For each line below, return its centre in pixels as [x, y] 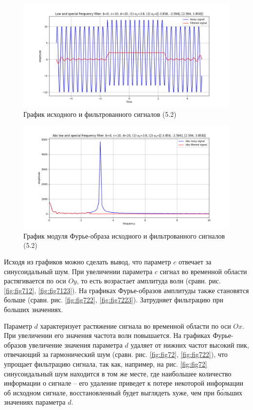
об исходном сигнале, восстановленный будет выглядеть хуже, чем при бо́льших [123, 392]
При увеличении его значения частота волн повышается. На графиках [107, 335]
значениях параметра [35, 402]
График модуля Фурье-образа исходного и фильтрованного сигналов [124, 235]
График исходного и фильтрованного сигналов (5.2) [100, 114]
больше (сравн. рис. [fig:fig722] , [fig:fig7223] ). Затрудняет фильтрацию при [114, 300]
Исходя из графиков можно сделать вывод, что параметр [88, 261]
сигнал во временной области [203, 271]
